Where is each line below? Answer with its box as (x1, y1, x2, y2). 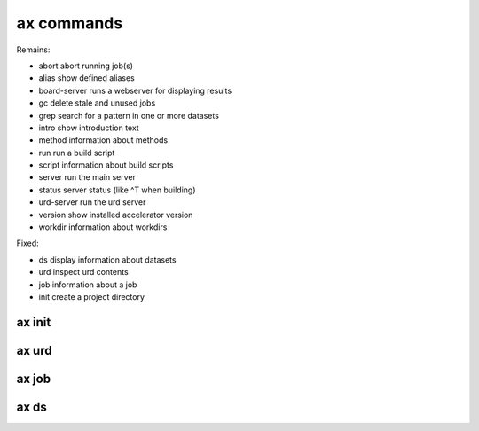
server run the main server (38, 172, 137, 183)
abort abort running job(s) (38, 60, 133, 71)
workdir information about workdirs (38, 222, 168, 232)
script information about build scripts (38, 160, 174, 170)
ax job (16, 371, 51, 386)
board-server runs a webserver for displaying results (38, 85, 232, 96)
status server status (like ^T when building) (38, 184, 196, 195)
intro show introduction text (38, 122, 139, 133)
